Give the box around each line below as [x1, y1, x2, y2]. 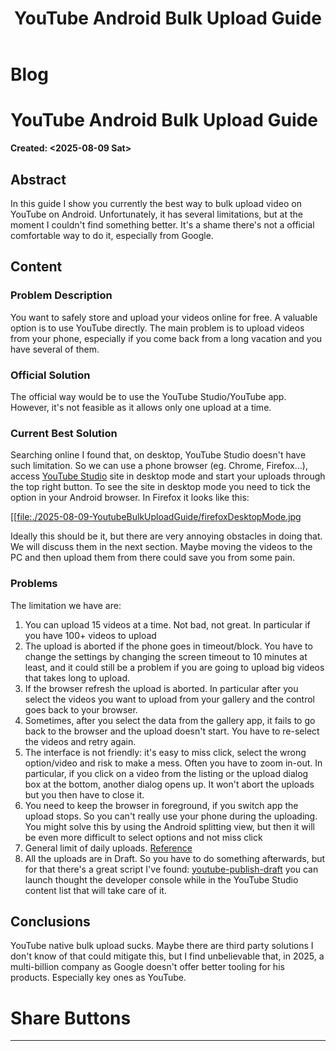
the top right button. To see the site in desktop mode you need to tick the [10, 481, 311, 493]
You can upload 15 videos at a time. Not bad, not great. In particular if [24, 618, 311, 631]
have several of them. [10, 343, 100, 355]
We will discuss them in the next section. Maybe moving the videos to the [10, 541, 313, 553]
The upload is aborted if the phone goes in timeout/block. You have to [24, 640, 313, 652]
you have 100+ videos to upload [24, 629, 157, 641]
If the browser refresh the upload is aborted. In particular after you [24, 682, 299, 694]
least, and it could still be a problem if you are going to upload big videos [24, 661, 325, 673]
